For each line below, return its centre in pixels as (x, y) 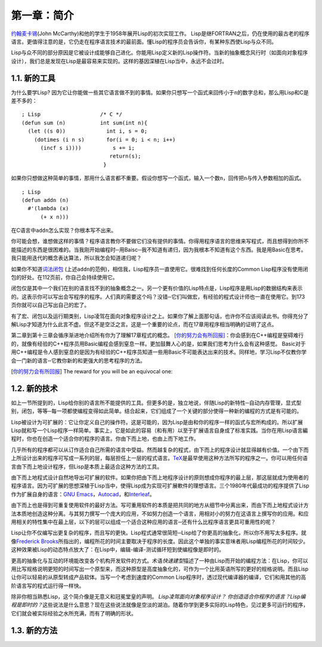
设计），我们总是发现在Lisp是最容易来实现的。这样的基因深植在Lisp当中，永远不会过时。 (119, 61)
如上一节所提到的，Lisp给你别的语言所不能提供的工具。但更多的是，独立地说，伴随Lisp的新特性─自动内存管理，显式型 (156, 403)
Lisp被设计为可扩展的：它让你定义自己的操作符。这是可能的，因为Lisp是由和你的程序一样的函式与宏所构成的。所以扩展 (157, 422)
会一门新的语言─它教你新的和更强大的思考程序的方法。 (78, 360)
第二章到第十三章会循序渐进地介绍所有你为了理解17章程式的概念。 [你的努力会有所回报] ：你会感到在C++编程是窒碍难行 (157, 335)
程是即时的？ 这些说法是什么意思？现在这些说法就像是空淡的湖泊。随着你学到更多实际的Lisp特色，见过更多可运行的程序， (160, 605)
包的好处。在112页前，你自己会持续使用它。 (64, 277)
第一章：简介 (43, 16)
